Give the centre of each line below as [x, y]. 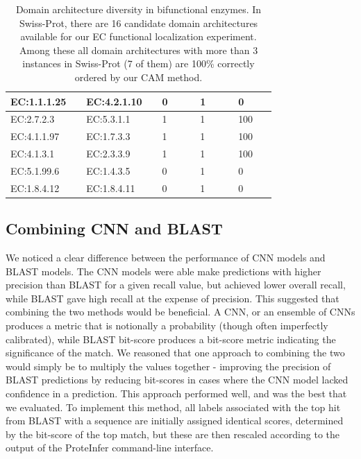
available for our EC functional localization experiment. [138, 36]
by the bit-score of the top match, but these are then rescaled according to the [173, 434]
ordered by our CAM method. [138, 77]
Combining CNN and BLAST [114, 228]
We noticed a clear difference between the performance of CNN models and [166, 258]
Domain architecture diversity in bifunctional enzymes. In [138, 9]
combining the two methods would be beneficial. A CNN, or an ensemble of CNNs [180, 312]
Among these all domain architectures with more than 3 [138, 50]
